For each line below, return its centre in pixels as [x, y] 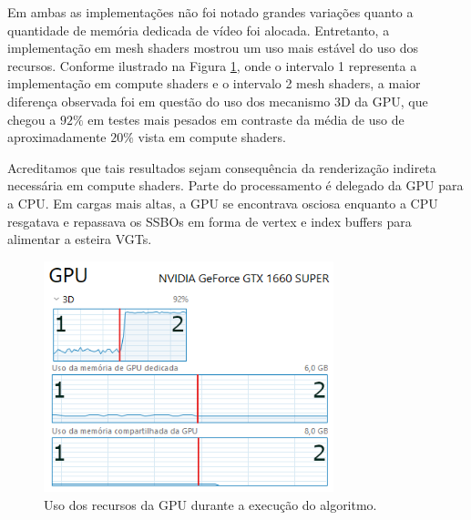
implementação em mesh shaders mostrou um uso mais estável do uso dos [213, 48]
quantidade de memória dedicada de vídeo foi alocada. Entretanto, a [199, 30]
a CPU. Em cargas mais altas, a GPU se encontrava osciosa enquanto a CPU [223, 203]
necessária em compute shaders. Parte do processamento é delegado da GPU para [235, 185]
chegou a [32, 119]
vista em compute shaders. [212, 137]
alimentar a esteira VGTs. [80, 239]
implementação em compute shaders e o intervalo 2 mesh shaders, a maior [214, 83]
